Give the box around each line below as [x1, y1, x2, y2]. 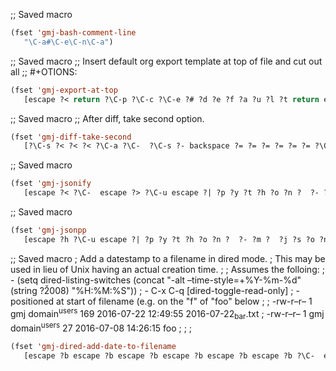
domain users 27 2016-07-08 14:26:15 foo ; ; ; [10, 320, 193, 334]
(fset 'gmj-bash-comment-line [10, 28, 137, 38]
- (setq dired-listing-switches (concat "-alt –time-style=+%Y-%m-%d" [10, 274, 302, 286]
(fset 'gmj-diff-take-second [10, 132, 132, 142]
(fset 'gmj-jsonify [10, 179, 92, 189]
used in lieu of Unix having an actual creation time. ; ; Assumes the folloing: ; [10, 263, 325, 275]
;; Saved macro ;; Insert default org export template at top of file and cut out [10, 55, 323, 67]
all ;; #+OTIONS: [10, 65, 78, 78]
